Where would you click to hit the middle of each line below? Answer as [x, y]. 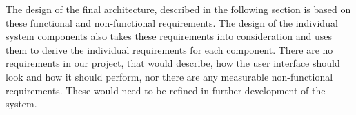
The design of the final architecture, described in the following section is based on [178, 9]
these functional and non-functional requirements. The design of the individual [172, 22]
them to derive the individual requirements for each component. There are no [169, 49]
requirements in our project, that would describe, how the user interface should [173, 63]
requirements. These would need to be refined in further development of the [166, 90]
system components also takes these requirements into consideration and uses [169, 36]
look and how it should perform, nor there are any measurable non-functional [169, 76]
